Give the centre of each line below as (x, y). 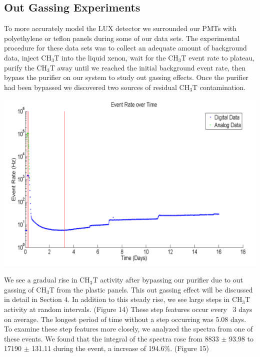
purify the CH (26, 67)
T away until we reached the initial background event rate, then (148, 67)
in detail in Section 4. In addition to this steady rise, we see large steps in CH (123, 299)
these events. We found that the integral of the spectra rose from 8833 (111, 338)
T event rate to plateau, (218, 57)
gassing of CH (25, 289)
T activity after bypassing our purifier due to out (168, 280)
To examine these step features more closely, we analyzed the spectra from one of (128, 329)
